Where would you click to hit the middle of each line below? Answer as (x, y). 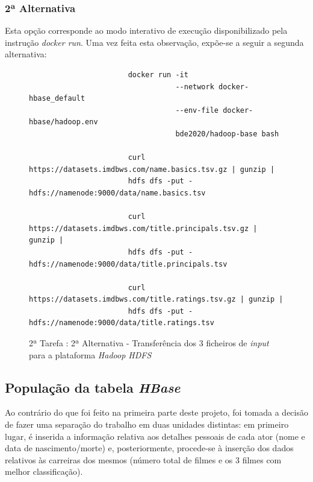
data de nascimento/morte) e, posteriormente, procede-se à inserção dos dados (149, 448)
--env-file (197, 110)
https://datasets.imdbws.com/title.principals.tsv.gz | (143, 228)
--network (195, 87)
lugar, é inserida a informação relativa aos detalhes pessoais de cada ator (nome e (155, 436)
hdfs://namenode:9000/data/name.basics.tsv (117, 193)
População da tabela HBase (93, 387)
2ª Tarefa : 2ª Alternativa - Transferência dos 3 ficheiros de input (149, 343)
